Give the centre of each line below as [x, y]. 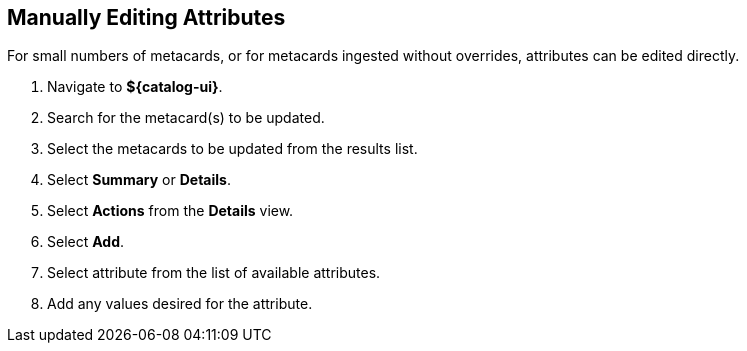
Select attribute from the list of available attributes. [214, 273]
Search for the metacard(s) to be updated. [186, 118]
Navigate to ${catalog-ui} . [135, 87]
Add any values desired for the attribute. [180, 304]
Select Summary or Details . [139, 180]
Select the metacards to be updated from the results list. [232, 149]
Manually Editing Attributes [146, 17]
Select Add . [86, 242]
